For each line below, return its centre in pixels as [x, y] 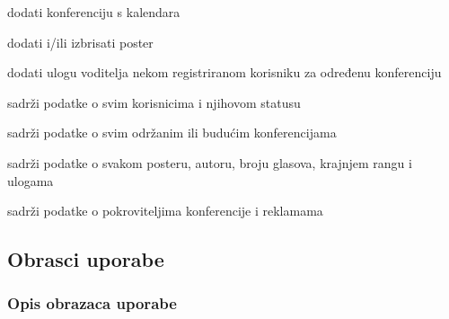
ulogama [31, 180]
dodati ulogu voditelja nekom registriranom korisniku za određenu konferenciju [224, 72]
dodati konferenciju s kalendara [94, 12]
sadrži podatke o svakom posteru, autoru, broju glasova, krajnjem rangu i [210, 162]
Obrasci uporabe [86, 259]
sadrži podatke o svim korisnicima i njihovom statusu [154, 102]
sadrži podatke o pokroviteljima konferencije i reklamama [165, 211]
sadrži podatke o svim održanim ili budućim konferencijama [172, 133]
